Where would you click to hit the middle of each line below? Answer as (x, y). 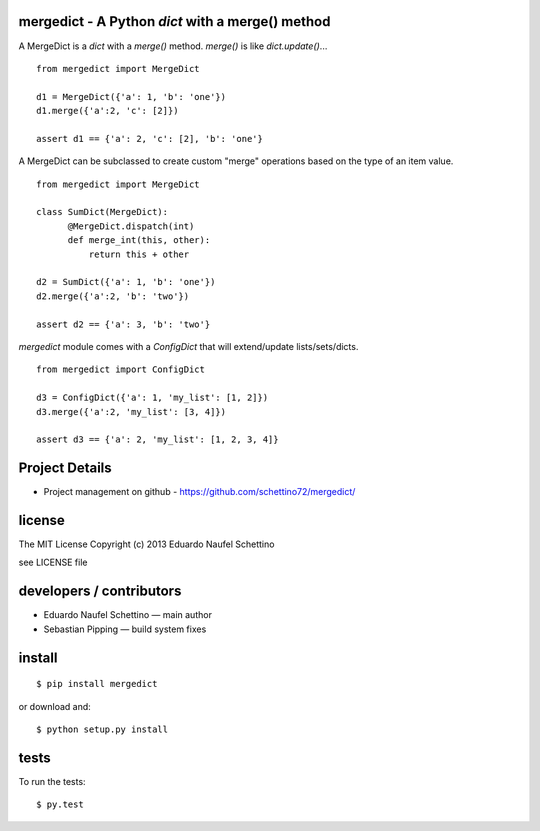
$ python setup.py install (102, 729)
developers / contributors (100, 591)
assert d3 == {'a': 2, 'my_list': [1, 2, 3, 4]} (157, 439)
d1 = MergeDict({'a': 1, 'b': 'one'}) (131, 96)
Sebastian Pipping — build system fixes (125, 629)
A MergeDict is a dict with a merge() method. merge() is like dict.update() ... (173, 46)
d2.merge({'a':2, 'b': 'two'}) (113, 296)
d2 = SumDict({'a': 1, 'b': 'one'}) (126, 282)
